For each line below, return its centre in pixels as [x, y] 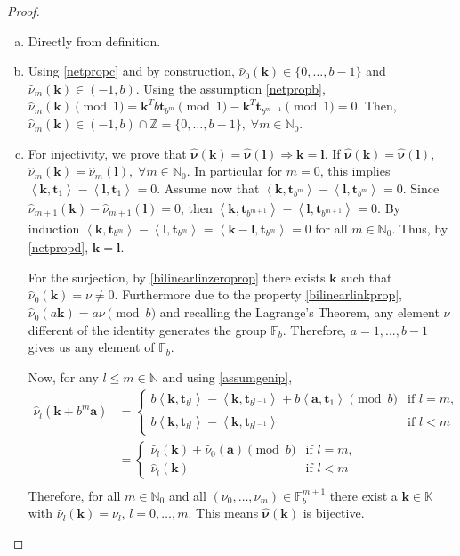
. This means [223, 513]
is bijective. [334, 513]
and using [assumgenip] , [227, 376]
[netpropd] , [58, 247]
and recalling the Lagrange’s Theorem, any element [299, 312]
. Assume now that [208, 188]
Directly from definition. [94, 41]
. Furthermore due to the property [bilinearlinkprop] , [258, 294]
